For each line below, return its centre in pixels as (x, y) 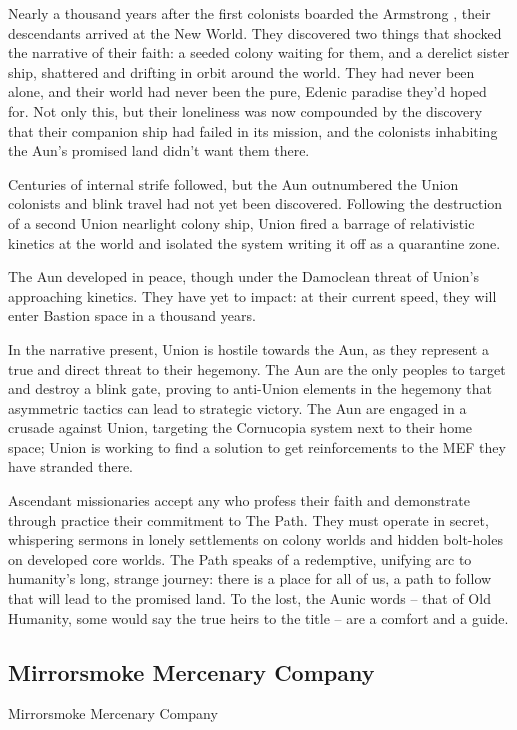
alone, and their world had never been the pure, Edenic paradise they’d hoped (247, 91)
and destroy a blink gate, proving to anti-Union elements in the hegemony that (250, 388)
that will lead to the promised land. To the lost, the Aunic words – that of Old (249, 598)
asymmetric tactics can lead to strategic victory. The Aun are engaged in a (237, 407)
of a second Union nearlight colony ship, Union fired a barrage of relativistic (241, 222)
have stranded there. (70, 466)
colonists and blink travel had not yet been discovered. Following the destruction (255, 203)
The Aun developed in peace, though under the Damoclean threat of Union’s (243, 276)
